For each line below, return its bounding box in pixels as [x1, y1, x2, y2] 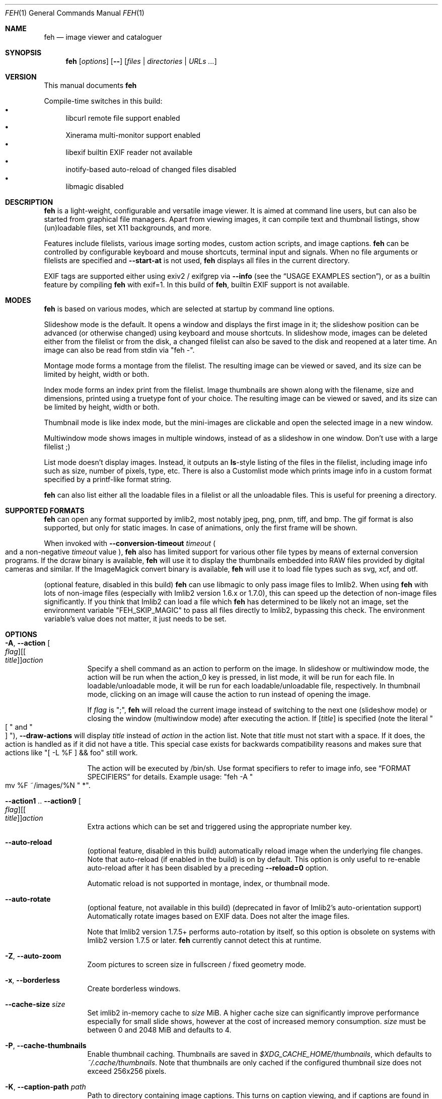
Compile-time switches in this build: [44, 97, 163, 105]
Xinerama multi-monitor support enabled [65, 131, 201, 139]
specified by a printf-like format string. [44, 475, 172, 484]
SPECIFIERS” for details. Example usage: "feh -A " [87, 772, 253, 781]
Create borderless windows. [87, 984, 181, 993]
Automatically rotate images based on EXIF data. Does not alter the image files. [87, 912, 350, 920]
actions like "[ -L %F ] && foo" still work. [5, 748, 138, 757]
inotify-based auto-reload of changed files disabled [65, 165, 237, 174]
